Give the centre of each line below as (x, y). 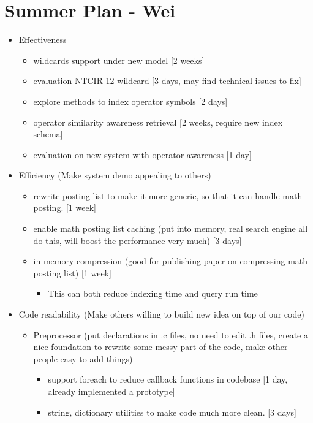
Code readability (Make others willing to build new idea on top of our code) (161, 314)
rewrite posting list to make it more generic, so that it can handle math (168, 195)
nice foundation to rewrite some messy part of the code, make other (160, 347)
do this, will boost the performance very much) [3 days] (138, 240)
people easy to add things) (83, 358)
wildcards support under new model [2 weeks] (119, 60)
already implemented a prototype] (111, 391)
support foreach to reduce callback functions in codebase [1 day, (168, 379)
